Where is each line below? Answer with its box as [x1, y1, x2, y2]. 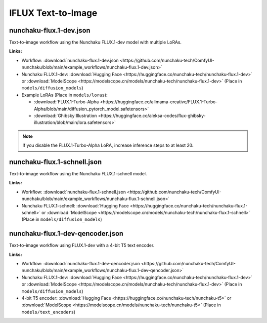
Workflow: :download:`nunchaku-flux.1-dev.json [21, 57, 119, 63]
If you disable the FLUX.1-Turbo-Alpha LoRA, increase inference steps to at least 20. [22, 142, 194, 148]
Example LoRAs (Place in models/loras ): [21, 92, 108, 98]
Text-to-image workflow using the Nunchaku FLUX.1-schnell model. [9, 171, 147, 177]
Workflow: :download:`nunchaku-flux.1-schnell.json [21, 189, 126, 195]
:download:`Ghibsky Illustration [34, 113, 97, 119]
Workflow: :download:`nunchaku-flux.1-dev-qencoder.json [21, 261, 140, 267]
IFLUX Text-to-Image [9, 7, 97, 18]
